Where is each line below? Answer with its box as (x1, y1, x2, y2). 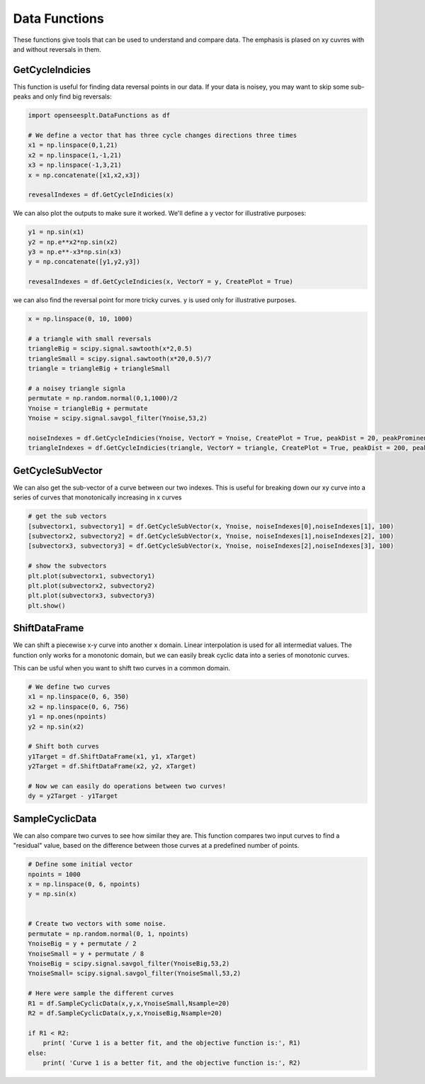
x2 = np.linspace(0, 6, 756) (28, 702, 130, 711)
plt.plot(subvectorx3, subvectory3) (28, 592, 156, 599)
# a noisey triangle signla (28, 384, 125, 392)
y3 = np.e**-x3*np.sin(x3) (28, 248, 122, 256)
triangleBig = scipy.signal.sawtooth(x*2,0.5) (28, 345, 193, 353)
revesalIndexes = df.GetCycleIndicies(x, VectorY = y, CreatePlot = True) (28, 277, 294, 286)
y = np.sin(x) (28, 890, 77, 898)
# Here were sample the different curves (28, 990, 174, 997)
